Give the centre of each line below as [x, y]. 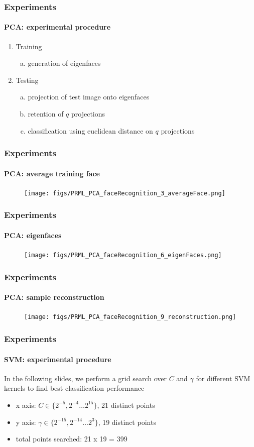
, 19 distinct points [127, 422]
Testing [27, 80]
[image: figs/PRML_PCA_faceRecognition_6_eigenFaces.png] [123, 255]
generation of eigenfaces [64, 63]
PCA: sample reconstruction [54, 297]
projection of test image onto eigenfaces [89, 97]
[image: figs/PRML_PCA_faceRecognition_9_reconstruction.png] [130, 317]
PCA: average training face [52, 173]
